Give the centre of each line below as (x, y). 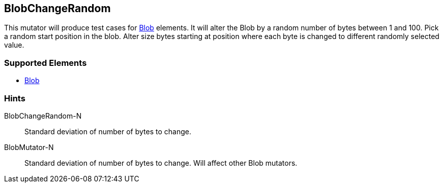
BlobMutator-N (29, 147)
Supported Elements (46, 63)
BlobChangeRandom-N (43, 116)
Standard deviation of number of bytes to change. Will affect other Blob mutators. (161, 163)
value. (14, 45)
